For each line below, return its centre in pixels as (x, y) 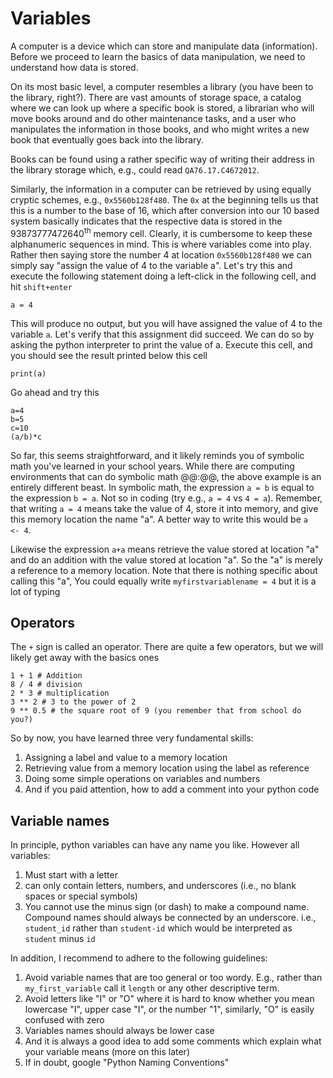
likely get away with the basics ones (85, 658)
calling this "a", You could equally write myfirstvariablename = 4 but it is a (163, 581)
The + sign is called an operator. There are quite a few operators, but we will (167, 647)
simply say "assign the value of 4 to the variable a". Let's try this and (151, 265)
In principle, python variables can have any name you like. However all (155, 845)
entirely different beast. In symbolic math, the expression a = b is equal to (162, 487)
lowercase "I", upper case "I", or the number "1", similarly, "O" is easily (169, 1009)
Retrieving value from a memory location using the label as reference (167, 768)
